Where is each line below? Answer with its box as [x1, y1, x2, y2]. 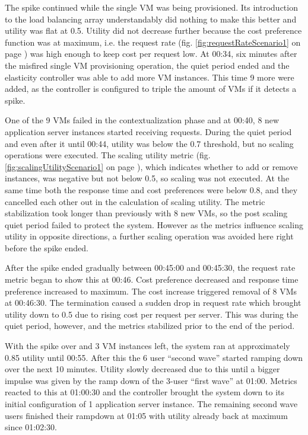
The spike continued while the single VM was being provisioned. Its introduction [5, 1, 298, 13]
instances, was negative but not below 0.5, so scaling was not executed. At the [5, 172, 290, 184]
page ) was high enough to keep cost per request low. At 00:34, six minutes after [5, 47, 297, 60]
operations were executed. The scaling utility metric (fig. [5, 149, 211, 161]
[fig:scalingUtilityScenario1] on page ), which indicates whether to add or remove [5, 160, 298, 172]
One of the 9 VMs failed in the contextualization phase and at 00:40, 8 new [5, 114, 280, 126]
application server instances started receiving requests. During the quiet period [5, 125, 292, 137]
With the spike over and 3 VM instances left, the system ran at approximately [5, 340, 290, 352]
